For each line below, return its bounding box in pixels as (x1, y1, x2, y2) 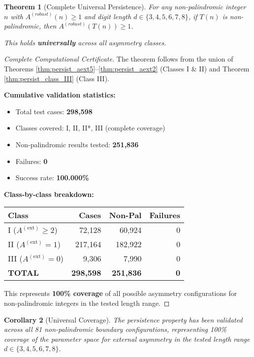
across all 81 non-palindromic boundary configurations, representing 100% (4, 324, 226, 334)
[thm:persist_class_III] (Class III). (4, 73, 109, 83)
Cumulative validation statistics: (4, 90, 116, 100)
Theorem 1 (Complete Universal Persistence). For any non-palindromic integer (4, 1, 246, 11)
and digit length (84, 11, 131, 21)
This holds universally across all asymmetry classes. (4, 37, 166, 47)
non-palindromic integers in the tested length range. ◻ (4, 297, 170, 308)
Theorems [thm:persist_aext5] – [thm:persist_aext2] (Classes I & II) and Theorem (4, 63, 250, 73)
